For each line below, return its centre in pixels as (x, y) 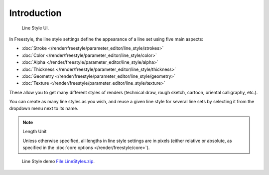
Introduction (35, 13)
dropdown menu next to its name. (44, 108)
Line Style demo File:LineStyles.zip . (58, 162)
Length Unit (35, 132)
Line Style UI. (35, 28)
